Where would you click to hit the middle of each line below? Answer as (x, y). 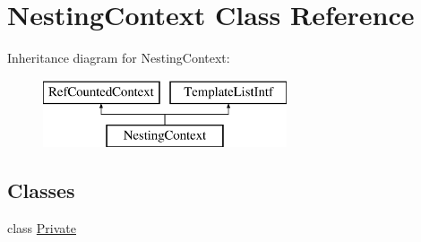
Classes (41, 190)
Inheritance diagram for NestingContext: (119, 58)
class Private (42, 228)
